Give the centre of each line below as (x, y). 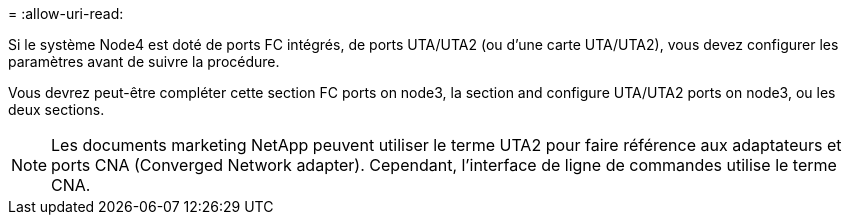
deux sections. (56, 109)
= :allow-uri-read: (66, 13)
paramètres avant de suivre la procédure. (144, 61)
